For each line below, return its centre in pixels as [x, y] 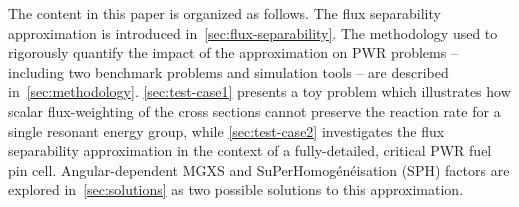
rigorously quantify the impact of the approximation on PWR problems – [233, 52]
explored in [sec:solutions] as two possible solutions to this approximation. [236, 189]
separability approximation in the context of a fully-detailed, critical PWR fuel [250, 150]
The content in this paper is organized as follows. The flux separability [224, 13]
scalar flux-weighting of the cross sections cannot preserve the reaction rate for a [254, 110]
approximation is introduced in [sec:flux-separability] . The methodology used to [253, 32]
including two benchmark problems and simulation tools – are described [228, 71]
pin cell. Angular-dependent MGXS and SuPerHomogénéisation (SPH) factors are [259, 169]
